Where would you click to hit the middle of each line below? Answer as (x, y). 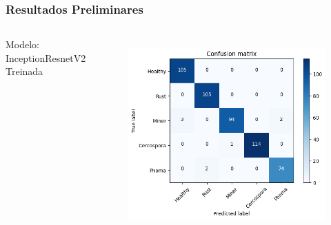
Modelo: (23, 44)
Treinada (24, 71)
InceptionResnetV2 (46, 57)
